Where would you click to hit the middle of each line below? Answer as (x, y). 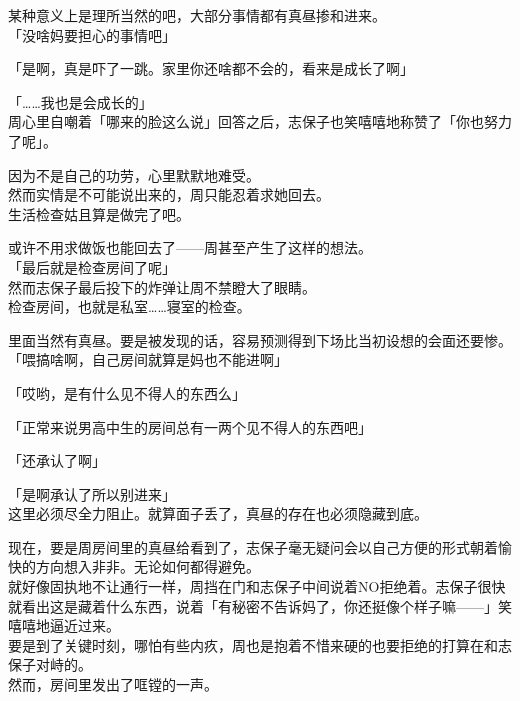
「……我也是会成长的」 (80, 101)
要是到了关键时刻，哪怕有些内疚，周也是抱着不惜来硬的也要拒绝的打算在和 (253, 644)
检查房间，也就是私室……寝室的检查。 (129, 306)
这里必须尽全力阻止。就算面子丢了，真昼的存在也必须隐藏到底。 (218, 513)
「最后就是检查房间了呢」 (92, 266)
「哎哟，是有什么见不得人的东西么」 (127, 392)
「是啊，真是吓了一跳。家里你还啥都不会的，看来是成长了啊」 (211, 68)
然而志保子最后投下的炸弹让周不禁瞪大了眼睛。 (162, 286)
